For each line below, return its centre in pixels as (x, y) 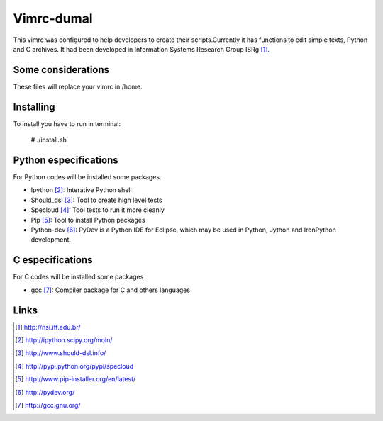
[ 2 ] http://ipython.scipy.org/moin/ (64, 339)
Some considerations (61, 70)
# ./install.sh (49, 140)
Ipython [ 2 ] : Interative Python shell (81, 190)
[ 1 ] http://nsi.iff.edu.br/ (48, 327)
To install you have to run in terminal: (67, 123)
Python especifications (66, 160)
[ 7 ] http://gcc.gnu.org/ (48, 405)
